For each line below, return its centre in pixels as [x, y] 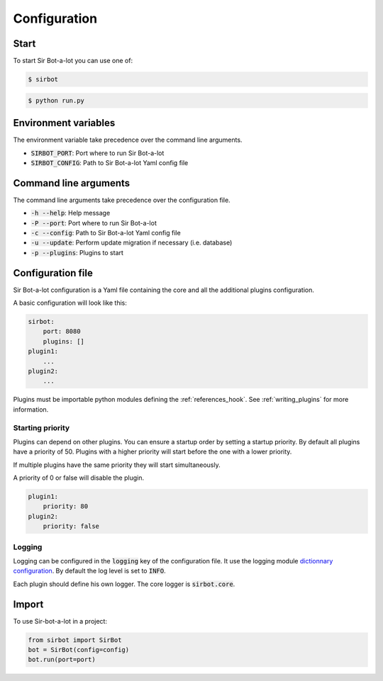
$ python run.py [56, 100]
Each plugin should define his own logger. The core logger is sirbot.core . [124, 584]
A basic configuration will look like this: [70, 303]
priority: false [71, 527]
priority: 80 [66, 506]
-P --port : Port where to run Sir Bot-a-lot [94, 223]
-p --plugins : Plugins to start [77, 252]
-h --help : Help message [71, 213]
